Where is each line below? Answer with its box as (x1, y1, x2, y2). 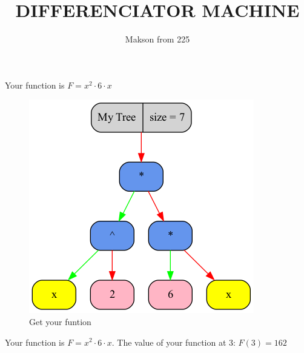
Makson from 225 (125, 33, 190, 45)
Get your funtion (29, 315, 91, 328)
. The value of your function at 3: (111, 335, 236, 348)
